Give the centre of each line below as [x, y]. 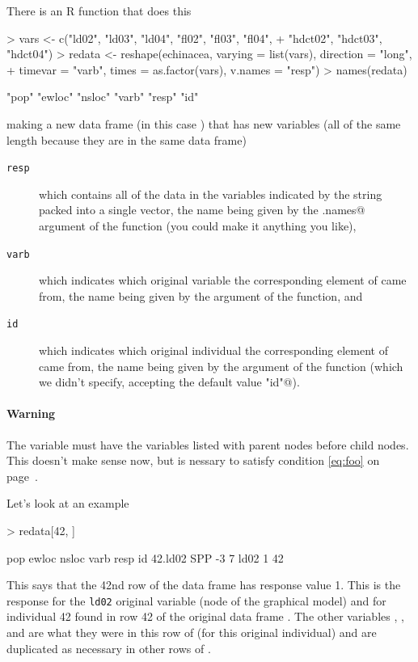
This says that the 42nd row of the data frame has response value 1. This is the [204, 585]
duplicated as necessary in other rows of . [109, 648]
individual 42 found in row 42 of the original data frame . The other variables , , [205, 616]
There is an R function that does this [99, 11]
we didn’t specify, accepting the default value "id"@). [169, 382]
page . [22, 476]
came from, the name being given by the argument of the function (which [221, 366]
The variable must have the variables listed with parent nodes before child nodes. [208, 444]
